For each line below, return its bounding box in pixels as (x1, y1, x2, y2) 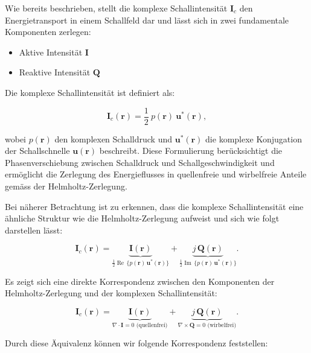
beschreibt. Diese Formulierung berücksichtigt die (99, 144, 283, 157)
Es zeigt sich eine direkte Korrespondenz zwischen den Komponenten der (5, 275, 275, 287)
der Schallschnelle (5, 144, 70, 157)
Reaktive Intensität (19, 66, 91, 78)
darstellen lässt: (5, 223, 63, 236)
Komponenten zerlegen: (5, 25, 91, 38)
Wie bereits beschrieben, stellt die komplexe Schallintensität (5, 2, 228, 14)
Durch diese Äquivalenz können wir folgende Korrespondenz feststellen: (5, 337, 268, 349)
